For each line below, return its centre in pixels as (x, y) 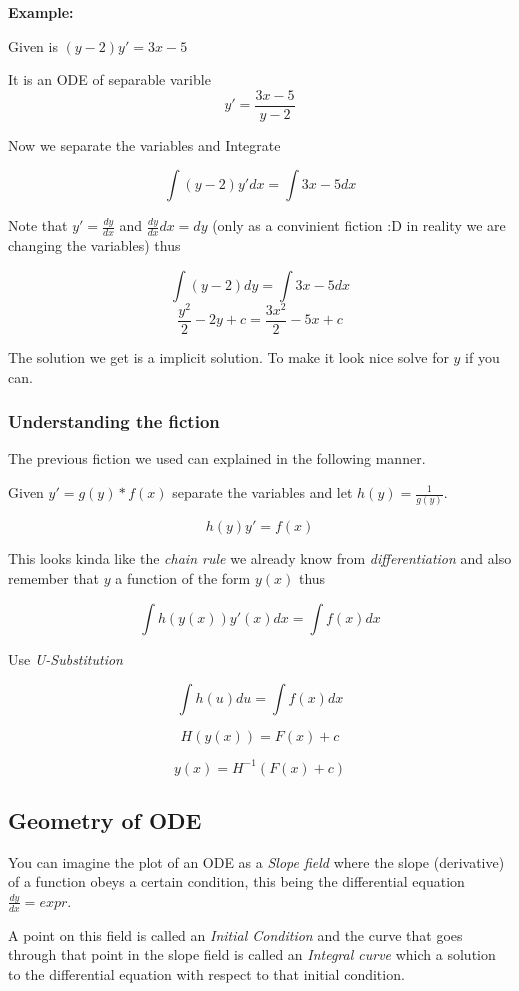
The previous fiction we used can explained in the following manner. (217, 458)
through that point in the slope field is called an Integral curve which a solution (252, 954)
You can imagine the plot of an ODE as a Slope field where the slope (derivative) (256, 861)
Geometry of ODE (105, 819)
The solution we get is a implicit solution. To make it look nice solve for (228, 357)
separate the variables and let (262, 492)
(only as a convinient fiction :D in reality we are (359, 225)
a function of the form (183, 577)
